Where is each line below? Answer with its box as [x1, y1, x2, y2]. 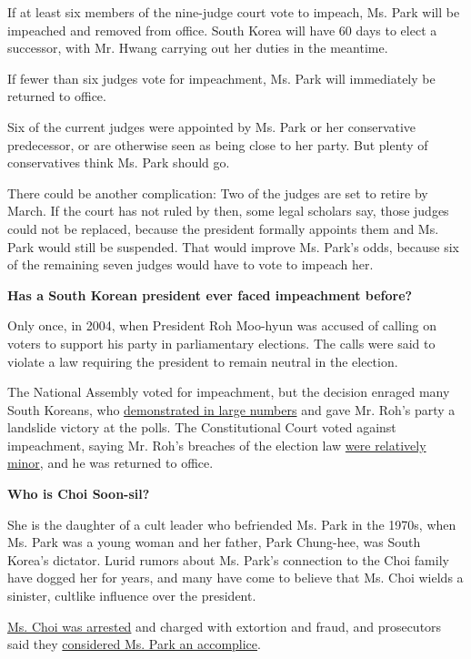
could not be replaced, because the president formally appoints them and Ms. [7, 218, 439, 238]
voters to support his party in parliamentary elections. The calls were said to [7, 333, 436, 352]
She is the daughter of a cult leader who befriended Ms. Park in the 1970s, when [7, 514, 456, 533]
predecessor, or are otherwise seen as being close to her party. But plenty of [7, 135, 428, 154]
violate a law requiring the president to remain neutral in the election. [7, 351, 398, 370]
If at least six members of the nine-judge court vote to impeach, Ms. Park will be [7, 3, 460, 21]
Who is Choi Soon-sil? [7, 484, 150, 503]
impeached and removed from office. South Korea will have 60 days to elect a [7, 20, 437, 39]
